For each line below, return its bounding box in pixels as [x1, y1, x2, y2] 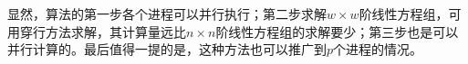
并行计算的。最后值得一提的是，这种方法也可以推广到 [7, 40, 327, 59]
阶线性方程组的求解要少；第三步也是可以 [215, 22, 459, 41]
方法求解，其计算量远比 [45, 22, 186, 41]
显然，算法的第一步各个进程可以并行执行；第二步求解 [7, 5, 327, 23]
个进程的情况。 [333, 40, 423, 59]
